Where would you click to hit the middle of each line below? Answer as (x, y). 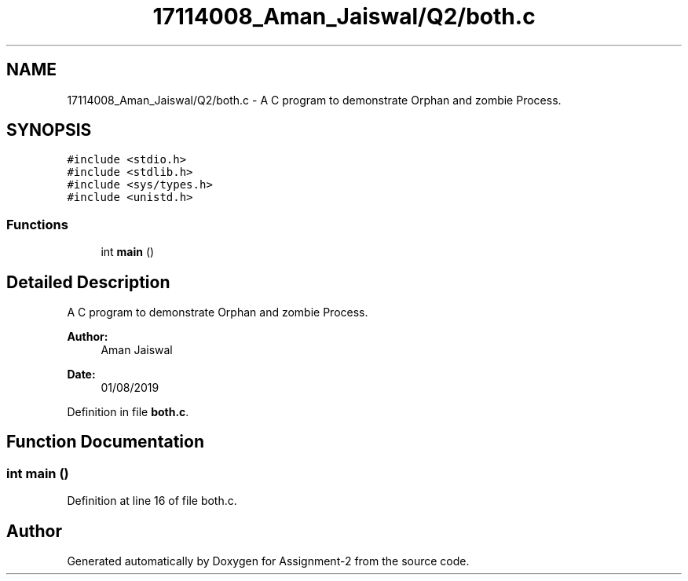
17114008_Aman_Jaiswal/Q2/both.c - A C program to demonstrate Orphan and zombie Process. (314, 100)
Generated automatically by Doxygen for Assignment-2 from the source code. (268, 561)
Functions (37, 224)
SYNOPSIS (49, 130)
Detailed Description (88, 282)
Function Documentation (105, 442)
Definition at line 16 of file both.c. (152, 501)
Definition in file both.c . (128, 412)
